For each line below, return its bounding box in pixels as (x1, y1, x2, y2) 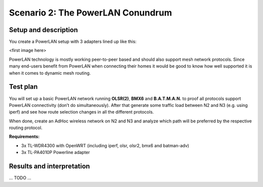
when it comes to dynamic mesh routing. (9, 70, 91, 76)
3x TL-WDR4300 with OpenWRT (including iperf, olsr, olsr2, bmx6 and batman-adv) (21, 142, 189, 148)
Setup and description (9, 26, 78, 34)
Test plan (9, 83, 38, 91)
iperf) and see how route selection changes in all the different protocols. (9, 109, 154, 115)
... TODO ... (9, 175, 32, 181)
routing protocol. (9, 125, 43, 131)
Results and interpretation (9, 162, 90, 170)
